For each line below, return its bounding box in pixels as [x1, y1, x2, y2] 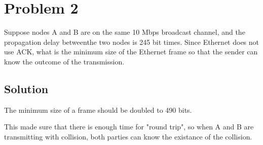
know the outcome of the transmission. [4, 56, 125, 66]
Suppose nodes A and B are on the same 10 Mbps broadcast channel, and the [4, 27, 245, 37]
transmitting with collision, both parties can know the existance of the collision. [4, 131, 252, 141]
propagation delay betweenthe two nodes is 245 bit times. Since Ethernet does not [4, 36, 259, 47]
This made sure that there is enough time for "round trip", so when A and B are [4, 121, 254, 132]
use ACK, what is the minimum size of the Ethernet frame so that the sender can [4, 46, 258, 57]
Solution [4, 81, 49, 96]
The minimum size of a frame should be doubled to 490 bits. [4, 104, 192, 115]
